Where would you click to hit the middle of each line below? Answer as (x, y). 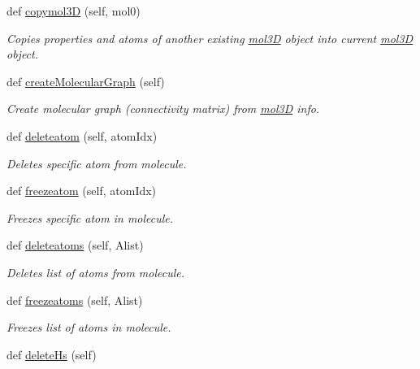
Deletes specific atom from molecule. (97, 163)
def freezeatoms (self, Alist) (75, 300)
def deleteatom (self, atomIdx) (82, 135)
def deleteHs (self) (52, 354)
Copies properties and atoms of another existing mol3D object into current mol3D (210, 38)
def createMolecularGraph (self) (86, 81)
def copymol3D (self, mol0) (74, 11)
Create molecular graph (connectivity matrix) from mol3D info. (163, 109)
